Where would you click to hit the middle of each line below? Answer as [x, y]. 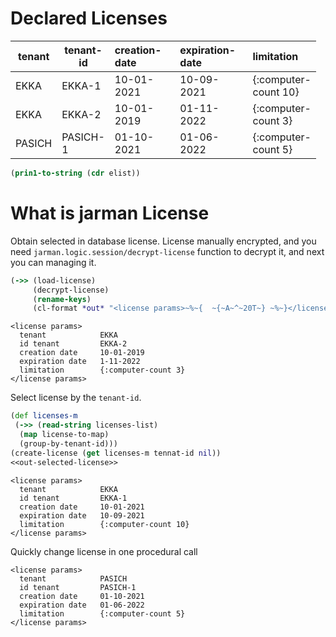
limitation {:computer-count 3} [102, 370]
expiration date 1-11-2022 [80, 362]
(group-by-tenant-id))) [68, 443]
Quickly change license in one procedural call [104, 551]
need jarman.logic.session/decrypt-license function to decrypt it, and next [167, 251]
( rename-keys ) [62, 299]
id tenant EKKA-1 [73, 498]
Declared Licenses [89, 18]
